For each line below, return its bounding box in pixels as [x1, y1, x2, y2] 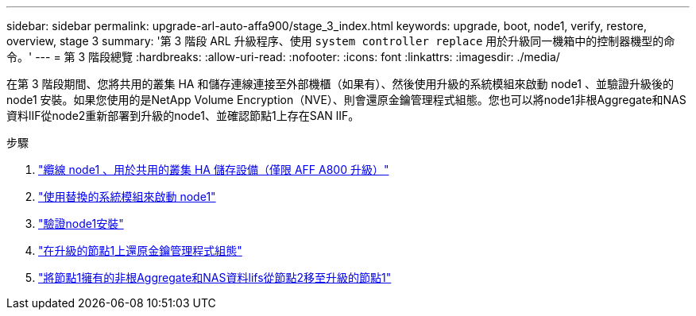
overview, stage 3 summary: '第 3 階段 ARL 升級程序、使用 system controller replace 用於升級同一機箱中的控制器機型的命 [6, 34, 675, 48]
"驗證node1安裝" [38, 217, 124, 230]
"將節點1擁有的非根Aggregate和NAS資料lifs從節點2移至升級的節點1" [38, 271, 392, 284]
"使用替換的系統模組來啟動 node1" [38, 190, 216, 203]
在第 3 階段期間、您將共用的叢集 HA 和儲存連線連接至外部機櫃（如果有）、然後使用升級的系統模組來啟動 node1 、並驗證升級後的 [6, 77, 674, 91]
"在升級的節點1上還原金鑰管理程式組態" [38, 244, 242, 257]
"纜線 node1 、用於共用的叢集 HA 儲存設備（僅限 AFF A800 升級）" [38, 163, 389, 176]
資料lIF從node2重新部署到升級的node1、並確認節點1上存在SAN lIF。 [6, 109, 360, 122]
